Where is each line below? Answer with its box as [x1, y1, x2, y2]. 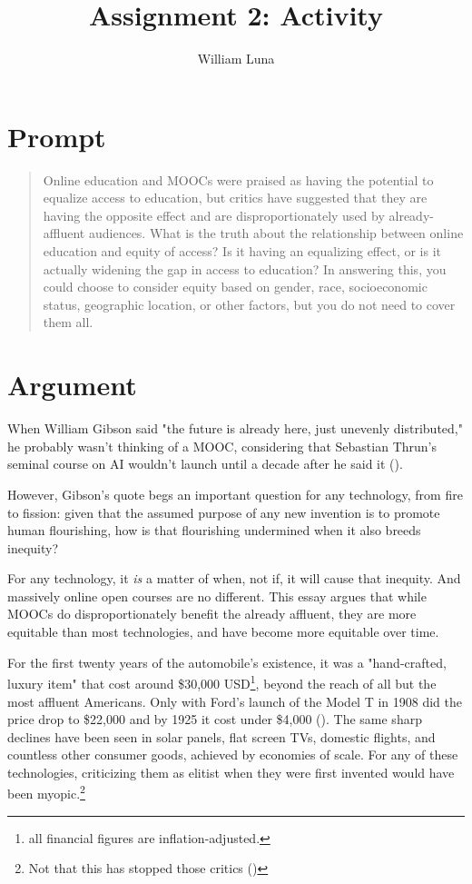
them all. [43, 313, 93, 332]
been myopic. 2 [7, 781, 85, 803]
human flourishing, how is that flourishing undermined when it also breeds [7, 521, 421, 540]
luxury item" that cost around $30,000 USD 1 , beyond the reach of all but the [7, 671, 437, 692]
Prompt [7, 117, 106, 154]
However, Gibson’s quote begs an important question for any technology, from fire [7, 484, 463, 503]
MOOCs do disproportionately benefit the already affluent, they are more [7, 604, 417, 623]
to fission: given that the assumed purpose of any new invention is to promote [7, 502, 440, 521]
